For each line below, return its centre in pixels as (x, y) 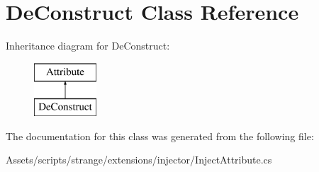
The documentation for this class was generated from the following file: (160, 136)
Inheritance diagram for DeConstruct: (88, 46)
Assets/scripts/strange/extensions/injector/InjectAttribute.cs (139, 160)
